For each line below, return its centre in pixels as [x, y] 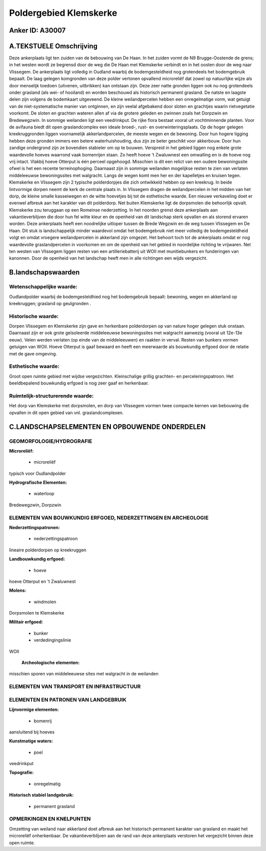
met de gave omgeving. [33, 353]
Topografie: [21, 773]
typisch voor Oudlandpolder [37, 473]
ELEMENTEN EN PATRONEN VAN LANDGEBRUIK [68, 699]
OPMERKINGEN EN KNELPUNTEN [50, 819]
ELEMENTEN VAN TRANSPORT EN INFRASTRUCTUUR [75, 687]
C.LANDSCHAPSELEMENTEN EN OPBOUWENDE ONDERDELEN [107, 427]
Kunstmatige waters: [31, 741]
